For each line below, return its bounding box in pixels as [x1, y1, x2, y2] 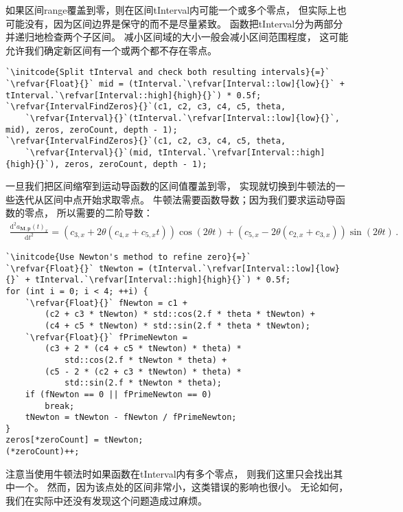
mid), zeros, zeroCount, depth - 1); [5, 124, 178, 135]
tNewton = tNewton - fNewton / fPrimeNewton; [25, 412, 237, 423]
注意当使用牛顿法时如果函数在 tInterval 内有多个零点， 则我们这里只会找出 [5, 466, 334, 480]
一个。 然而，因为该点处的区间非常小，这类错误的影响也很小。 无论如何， [14, 480, 349, 494]
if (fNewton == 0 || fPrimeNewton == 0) [25, 389, 212, 399]
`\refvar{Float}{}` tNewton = [5, 263, 143, 274]
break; [45, 401, 75, 411]
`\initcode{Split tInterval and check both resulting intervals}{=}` [5, 67, 330, 78]
